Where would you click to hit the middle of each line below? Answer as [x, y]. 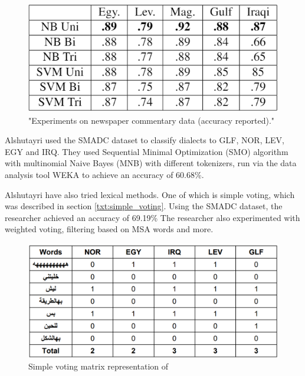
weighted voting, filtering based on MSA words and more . [109, 229]
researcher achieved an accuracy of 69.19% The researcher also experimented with [152, 217]
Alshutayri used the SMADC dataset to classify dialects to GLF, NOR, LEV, [145, 140]
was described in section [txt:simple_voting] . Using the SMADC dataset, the [144, 206]
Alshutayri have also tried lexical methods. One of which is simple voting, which [150, 194]
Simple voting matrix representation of [99, 366]
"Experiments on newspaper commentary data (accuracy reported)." [152, 120]
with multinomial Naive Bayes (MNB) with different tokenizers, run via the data [151, 163]
